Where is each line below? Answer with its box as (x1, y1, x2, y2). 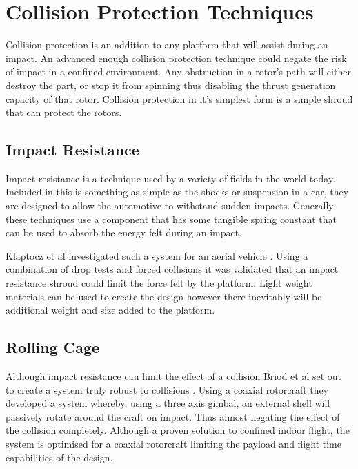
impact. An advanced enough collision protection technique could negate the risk (6, 50, 347, 65)
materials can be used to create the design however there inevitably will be (6, 289, 322, 303)
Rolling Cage (6, 336, 100, 358)
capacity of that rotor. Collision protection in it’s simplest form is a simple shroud (6, 91, 353, 106)
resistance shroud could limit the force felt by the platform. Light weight (6, 276, 312, 290)
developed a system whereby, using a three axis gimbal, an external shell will (6, 396, 330, 410)
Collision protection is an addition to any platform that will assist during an (6, 37, 328, 52)
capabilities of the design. (6, 450, 113, 464)
